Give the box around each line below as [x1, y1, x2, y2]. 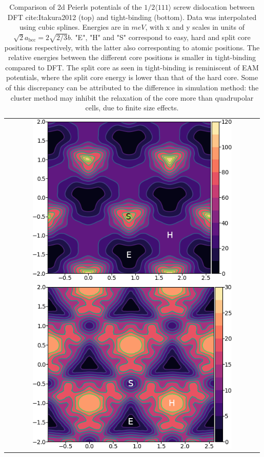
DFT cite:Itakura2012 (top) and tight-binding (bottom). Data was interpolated [7, 11, 257, 22]
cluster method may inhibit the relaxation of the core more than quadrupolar [10, 92, 254, 103]
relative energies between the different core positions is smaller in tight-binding [8, 52, 256, 63]
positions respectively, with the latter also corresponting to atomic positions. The [4, 42, 260, 52]
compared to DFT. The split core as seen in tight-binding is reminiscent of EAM [5, 62, 259, 72]
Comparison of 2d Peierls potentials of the [9, 2, 142, 12]
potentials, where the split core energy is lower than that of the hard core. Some [6, 72, 258, 83]
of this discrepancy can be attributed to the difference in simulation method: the [5, 82, 259, 92]
